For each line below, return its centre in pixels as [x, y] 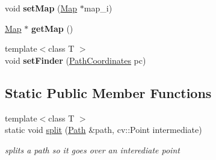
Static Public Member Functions [108, 92]
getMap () [52, 28]
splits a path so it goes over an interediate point [92, 149]
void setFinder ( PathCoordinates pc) [76, 60]
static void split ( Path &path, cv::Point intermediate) [103, 130]
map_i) [98, 8]
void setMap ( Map [41, 8]
